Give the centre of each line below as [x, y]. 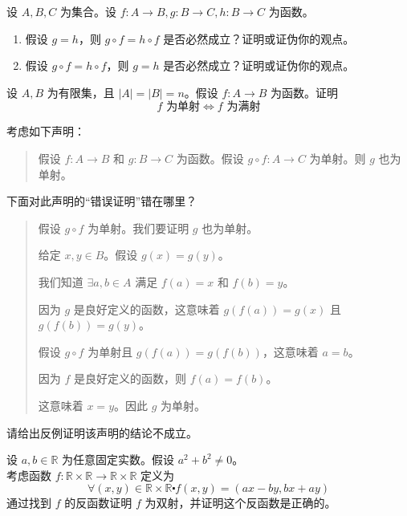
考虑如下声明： [46, 131]
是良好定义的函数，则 [130, 378]
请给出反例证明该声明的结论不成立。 [102, 432]
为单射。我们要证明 [138, 228]
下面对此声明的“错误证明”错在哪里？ [102, 201]
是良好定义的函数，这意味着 [147, 309]
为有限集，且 [81, 92]
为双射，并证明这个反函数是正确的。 [240, 503]
